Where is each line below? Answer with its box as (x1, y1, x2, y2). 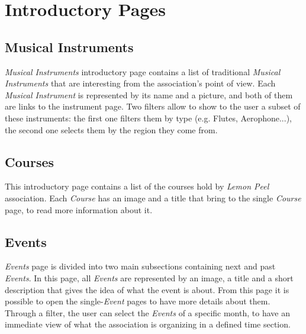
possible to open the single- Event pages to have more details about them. (5, 295, 270, 307)
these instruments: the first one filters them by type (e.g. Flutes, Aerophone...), (5, 111, 292, 124)
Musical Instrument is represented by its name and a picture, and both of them (5, 88, 293, 101)
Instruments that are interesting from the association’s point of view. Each (5, 77, 276, 89)
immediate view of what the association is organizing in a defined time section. (5, 318, 291, 330)
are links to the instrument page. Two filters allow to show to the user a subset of (5, 100, 301, 113)
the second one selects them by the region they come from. (5, 123, 218, 136)
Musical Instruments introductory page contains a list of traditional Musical (5, 65, 281, 78)
